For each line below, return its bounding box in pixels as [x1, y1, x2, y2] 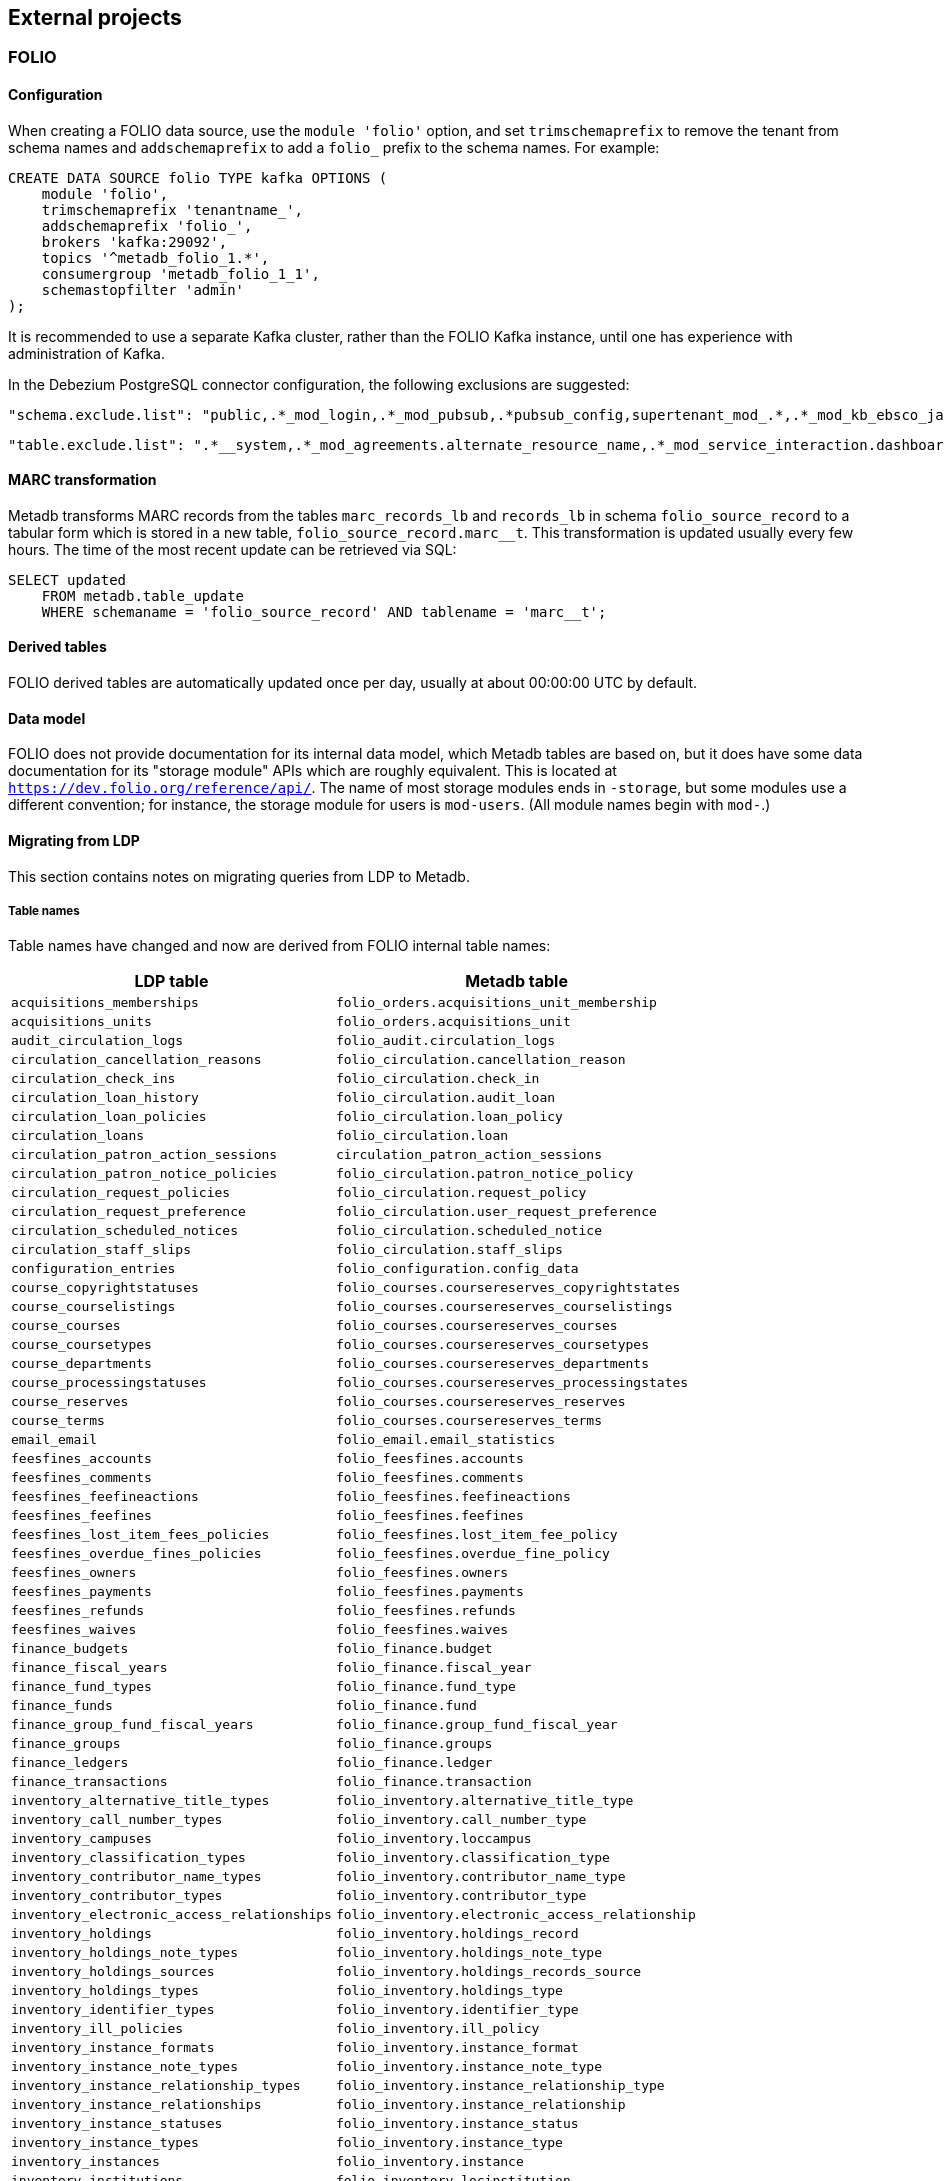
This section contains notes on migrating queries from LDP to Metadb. [8, 867, 470, 885]
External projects [8, 5, 182, 30]
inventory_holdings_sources [11, 1964, 215, 1980]
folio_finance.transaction [335, 1774, 532, 1790]
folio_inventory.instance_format [335, 2040, 579, 2056]
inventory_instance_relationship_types [11, 2078, 301, 2094]
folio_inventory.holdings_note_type [335, 1945, 603, 1961]
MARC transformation [8, 471, 157, 489]
